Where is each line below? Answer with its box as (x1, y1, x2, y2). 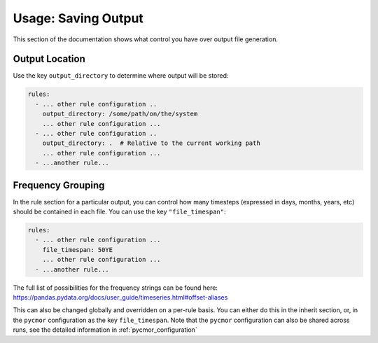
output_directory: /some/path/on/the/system (42, 110, 198, 118)
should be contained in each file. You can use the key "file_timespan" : (13, 207, 227, 216)
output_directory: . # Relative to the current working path (42, 139, 260, 147)
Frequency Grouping (13, 179, 105, 191)
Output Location (13, 53, 85, 65)
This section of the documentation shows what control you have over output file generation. (13, 35, 278, 43)
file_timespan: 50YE (42, 246, 113, 253)
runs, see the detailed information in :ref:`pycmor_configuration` (13, 325, 197, 334)
